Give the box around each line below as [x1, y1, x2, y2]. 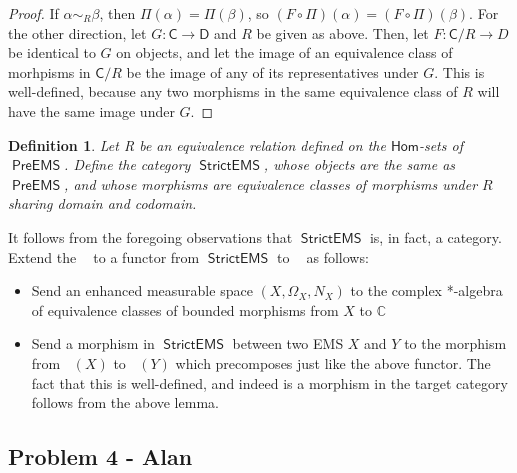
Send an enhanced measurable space [31, 280, 253, 301]
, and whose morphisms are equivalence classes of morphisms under [64, 173, 478, 194]
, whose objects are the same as [263, 154, 456, 175]
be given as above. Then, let [256, 22, 429, 43]
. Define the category [64, 154, 191, 175]
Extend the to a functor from [8, 246, 200, 267]
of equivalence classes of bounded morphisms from [31, 299, 339, 320]
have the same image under [8, 100, 175, 121]
